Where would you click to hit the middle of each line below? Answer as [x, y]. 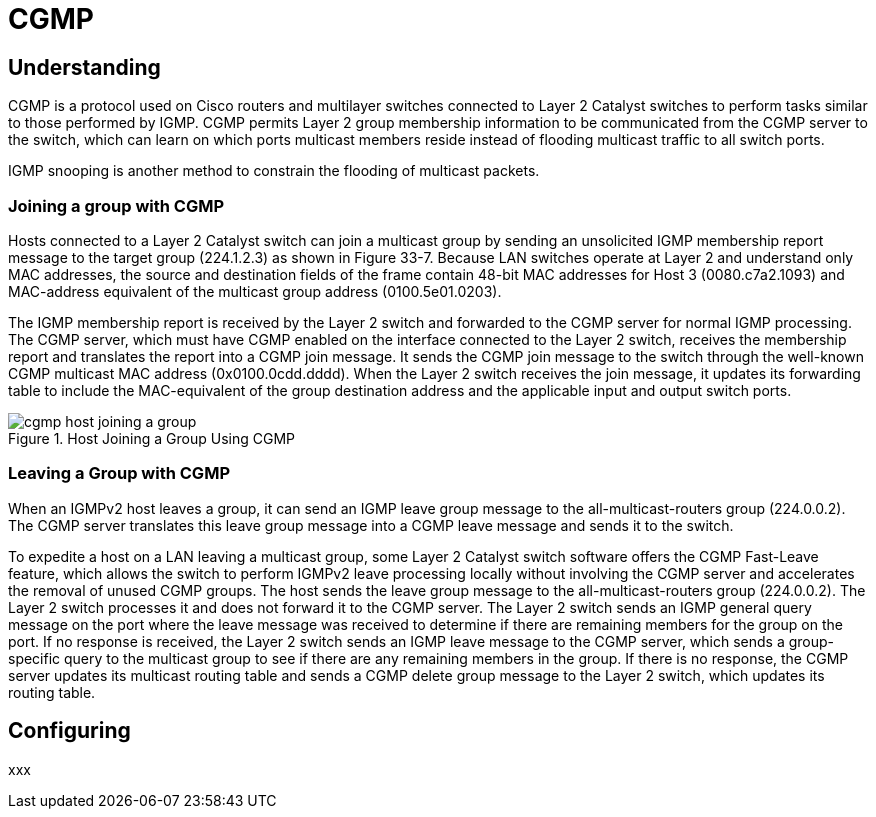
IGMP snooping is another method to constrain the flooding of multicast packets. [274, 171]
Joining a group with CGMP [116, 205]
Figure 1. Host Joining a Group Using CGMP [151, 438]
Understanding [84, 67]
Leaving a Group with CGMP [119, 473]
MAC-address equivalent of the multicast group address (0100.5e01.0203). [255, 291]
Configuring [69, 731]
